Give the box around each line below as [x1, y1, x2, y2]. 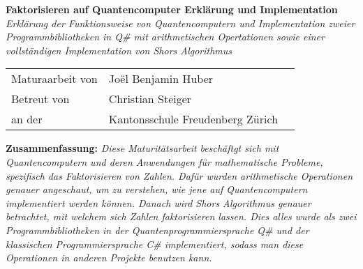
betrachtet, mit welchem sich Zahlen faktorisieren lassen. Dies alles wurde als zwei [6, 209, 357, 224]
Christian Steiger [108, 91, 192, 107]
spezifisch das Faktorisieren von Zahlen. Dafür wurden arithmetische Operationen [6, 168, 353, 183]
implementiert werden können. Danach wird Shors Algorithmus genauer [6, 195, 311, 210]
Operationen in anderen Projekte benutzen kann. [6, 250, 212, 265]
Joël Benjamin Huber [108, 70, 214, 87]
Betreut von [11, 91, 70, 107]
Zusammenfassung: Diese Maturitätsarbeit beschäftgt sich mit [6, 141, 279, 155]
